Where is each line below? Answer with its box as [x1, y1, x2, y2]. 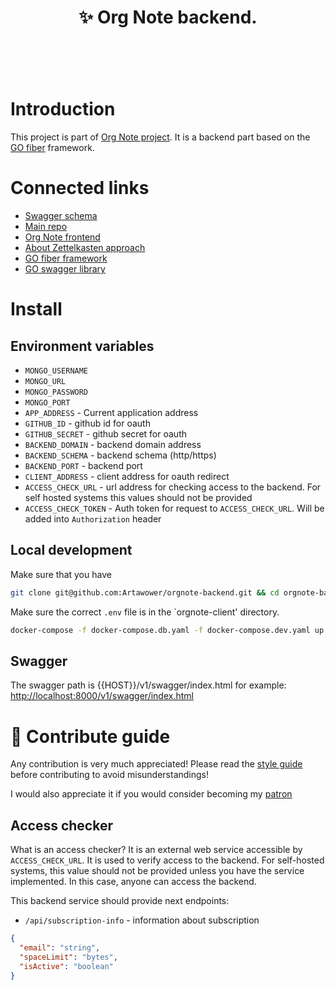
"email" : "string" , [19, 943, 101, 953]
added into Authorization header [24, 513, 162, 525]
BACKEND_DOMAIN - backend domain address [24, 439, 202, 451]
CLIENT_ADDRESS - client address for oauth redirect [24, 471, 230, 483]
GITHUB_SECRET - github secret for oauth [24, 428, 187, 440]
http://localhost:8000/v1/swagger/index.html [10, 690, 194, 702]
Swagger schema [24, 210, 98, 222]
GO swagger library [24, 263, 106, 275]
